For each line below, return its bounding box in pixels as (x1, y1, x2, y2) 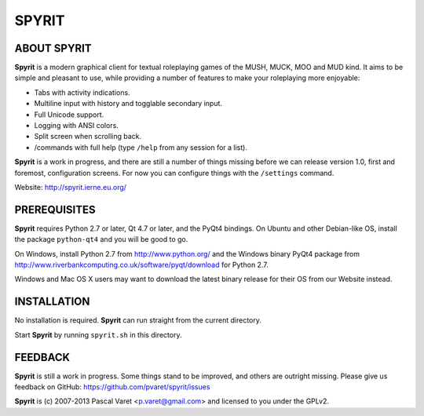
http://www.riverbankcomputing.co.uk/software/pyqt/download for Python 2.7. (14, 260, 269, 270)
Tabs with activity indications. (34, 87, 130, 97)
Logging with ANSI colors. (34, 121, 119, 130)
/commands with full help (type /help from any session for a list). (34, 142, 247, 152)
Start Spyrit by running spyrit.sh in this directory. (14, 330, 182, 339)
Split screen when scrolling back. (34, 132, 141, 141)
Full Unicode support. (34, 110, 104, 119)
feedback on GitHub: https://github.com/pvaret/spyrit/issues (14, 382, 210, 392)
